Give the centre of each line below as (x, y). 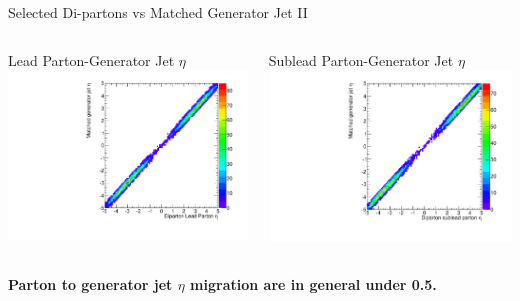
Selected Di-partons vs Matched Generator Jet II (158, 12)
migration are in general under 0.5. (313, 283)
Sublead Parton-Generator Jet (361, 59)
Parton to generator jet (90, 283)
